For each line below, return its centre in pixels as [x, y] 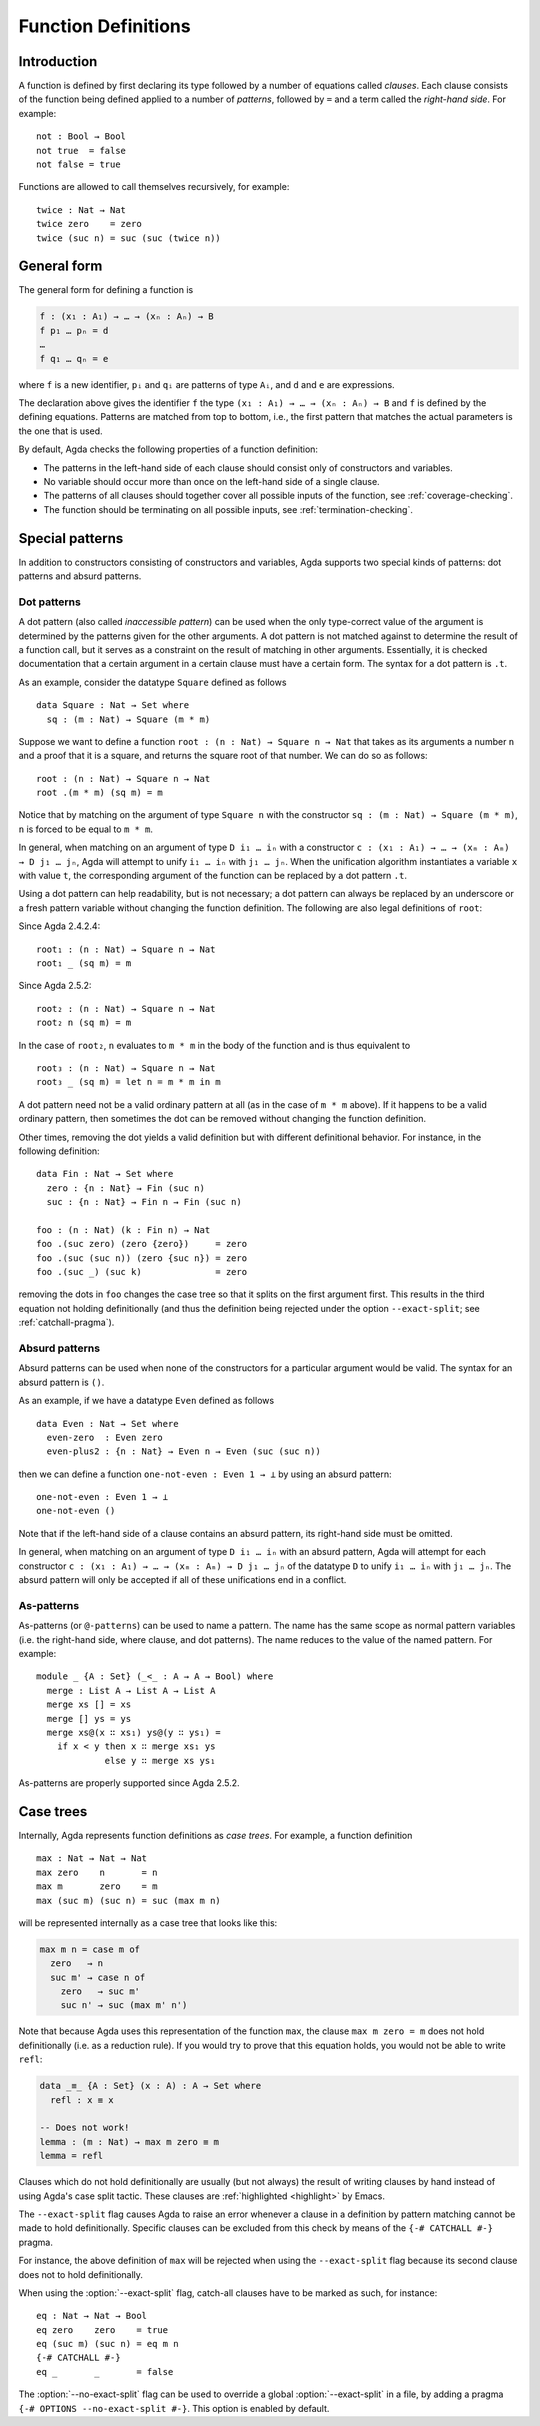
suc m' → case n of [98, 1977]
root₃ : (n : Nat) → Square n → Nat [126, 1068]
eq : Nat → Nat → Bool [92, 2316]
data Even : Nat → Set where [107, 1423]
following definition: [59, 1151]
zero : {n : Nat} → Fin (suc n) [125, 1188]
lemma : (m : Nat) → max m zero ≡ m [129, 2141]
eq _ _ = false [105, 2371]
